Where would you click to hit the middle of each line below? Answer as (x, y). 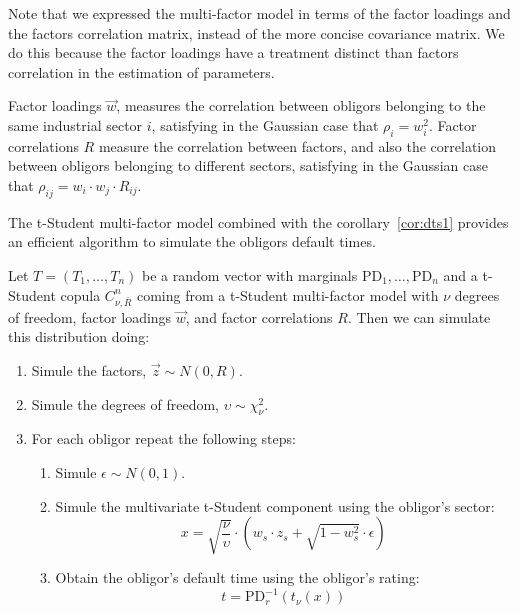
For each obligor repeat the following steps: (163, 438)
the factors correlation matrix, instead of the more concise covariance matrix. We (256, 32)
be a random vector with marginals (249, 274)
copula (80, 294)
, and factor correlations (259, 316)
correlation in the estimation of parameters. (141, 71)
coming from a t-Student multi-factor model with (287, 294)
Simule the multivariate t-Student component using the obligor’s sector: (275, 505)
